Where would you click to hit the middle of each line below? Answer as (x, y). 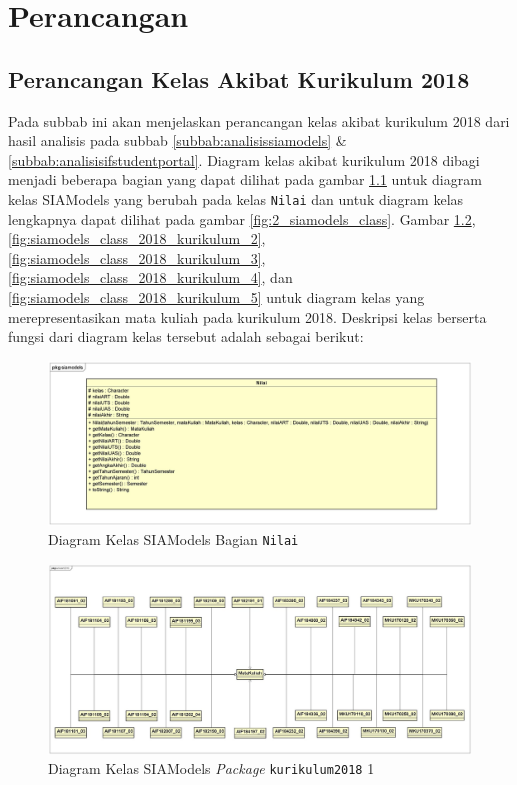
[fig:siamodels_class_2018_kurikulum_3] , (137, 257)
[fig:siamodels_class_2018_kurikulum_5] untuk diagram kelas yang (216, 296)
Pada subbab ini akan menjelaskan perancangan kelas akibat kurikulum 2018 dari (259, 120)
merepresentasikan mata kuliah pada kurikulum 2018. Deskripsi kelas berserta (247, 316)
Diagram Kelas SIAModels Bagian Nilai (173, 539)
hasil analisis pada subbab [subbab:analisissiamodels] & (177, 140)
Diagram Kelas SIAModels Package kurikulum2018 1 (211, 768)
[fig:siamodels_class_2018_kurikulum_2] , (137, 238)
